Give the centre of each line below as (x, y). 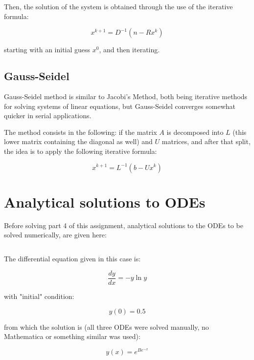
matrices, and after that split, (206, 141)
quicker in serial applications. (48, 116)
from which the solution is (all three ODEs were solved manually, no (106, 327)
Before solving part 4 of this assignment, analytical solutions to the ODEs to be (124, 225)
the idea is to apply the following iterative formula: (81, 151)
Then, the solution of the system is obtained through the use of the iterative (118, 6)
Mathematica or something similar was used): (72, 336)
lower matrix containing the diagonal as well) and (78, 141)
